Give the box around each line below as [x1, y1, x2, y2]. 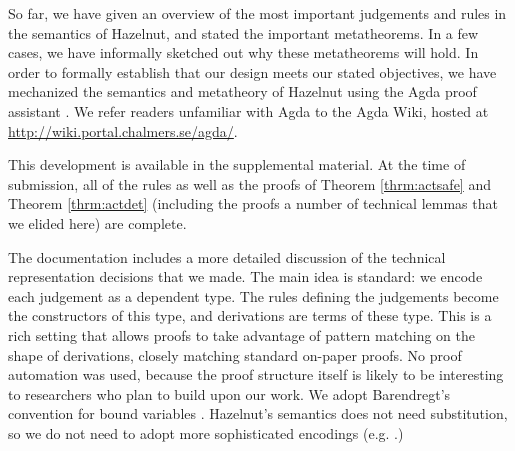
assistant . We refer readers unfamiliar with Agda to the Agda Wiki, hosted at [8, 100, 489, 121]
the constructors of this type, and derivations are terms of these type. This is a [8, 305, 492, 326]
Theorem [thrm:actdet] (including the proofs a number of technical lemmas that [8, 193, 498, 214]
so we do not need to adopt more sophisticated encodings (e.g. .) [8, 422, 404, 443]
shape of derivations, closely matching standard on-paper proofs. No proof [8, 344, 462, 365]
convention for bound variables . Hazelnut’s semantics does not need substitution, [8, 403, 508, 424]
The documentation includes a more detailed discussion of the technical [8, 246, 446, 267]
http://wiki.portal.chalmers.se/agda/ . [8, 120, 238, 141]
